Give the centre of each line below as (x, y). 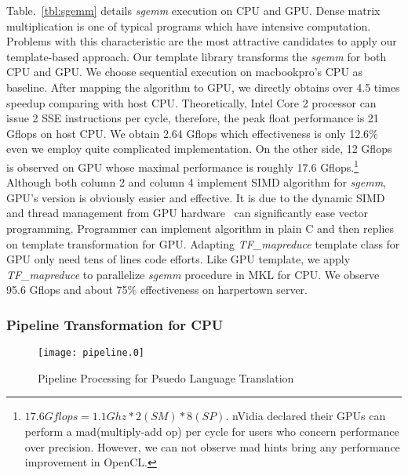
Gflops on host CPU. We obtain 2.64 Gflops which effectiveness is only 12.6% (192, 133)
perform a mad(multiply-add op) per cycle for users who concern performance (212, 431)
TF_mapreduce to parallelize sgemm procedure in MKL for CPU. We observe (193, 274)
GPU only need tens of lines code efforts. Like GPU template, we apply (178, 259)
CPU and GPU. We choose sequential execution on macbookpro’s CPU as (185, 72)
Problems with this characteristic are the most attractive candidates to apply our (202, 41)
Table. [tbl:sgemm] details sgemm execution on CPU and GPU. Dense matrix (193, 10)
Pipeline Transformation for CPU (115, 324)
